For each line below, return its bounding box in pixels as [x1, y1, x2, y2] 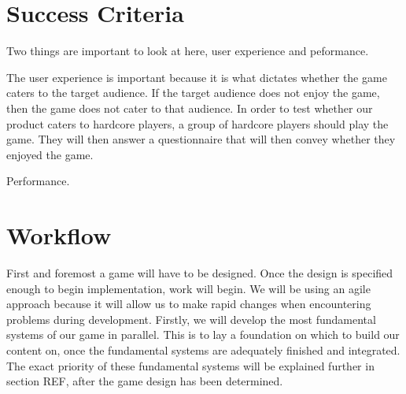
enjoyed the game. [6, 146, 94, 162]
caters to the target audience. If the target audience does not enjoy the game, [6, 84, 380, 101]
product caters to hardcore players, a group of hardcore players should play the [6, 115, 389, 132]
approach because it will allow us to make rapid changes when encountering [6, 295, 371, 312]
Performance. [6, 173, 70, 189]
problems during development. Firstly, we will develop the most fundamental [6, 310, 376, 327]
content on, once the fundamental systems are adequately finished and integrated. [6, 341, 400, 358]
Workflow [6, 219, 112, 251]
